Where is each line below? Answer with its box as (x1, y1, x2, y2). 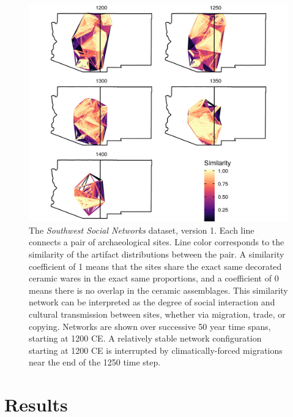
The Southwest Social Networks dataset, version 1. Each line (29, 223, 254, 236)
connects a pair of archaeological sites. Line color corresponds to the (29, 235, 284, 248)
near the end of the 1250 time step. (29, 356, 161, 369)
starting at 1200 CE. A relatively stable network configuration (29, 332, 262, 345)
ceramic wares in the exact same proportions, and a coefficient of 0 (29, 272, 279, 285)
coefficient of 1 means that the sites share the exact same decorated (29, 259, 282, 272)
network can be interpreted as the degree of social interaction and (29, 296, 275, 308)
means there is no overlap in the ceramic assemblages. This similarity (29, 283, 288, 296)
